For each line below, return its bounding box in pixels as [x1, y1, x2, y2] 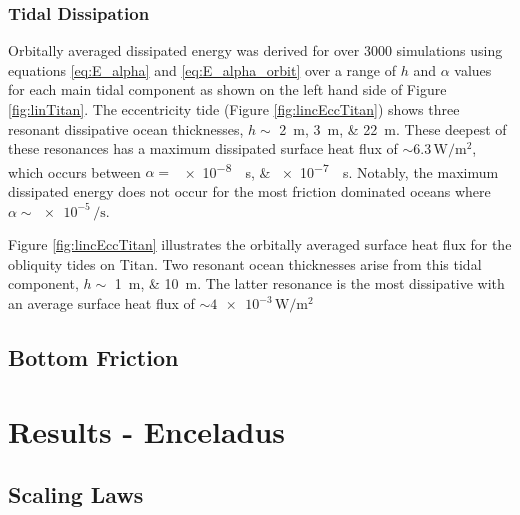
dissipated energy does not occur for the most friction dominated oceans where [8, 181, 491, 202]
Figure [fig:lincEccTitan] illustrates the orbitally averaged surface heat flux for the [8, 234, 512, 255]
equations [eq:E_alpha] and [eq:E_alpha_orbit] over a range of [8, 59, 397, 80]
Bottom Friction [8, 341, 179, 372]
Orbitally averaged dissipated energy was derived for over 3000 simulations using [8, 40, 503, 61]
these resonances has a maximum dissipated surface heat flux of [8, 138, 398, 159]
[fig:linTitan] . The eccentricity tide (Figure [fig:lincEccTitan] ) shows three [8, 99, 460, 119]
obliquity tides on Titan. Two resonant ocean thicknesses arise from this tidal [8, 253, 482, 274]
